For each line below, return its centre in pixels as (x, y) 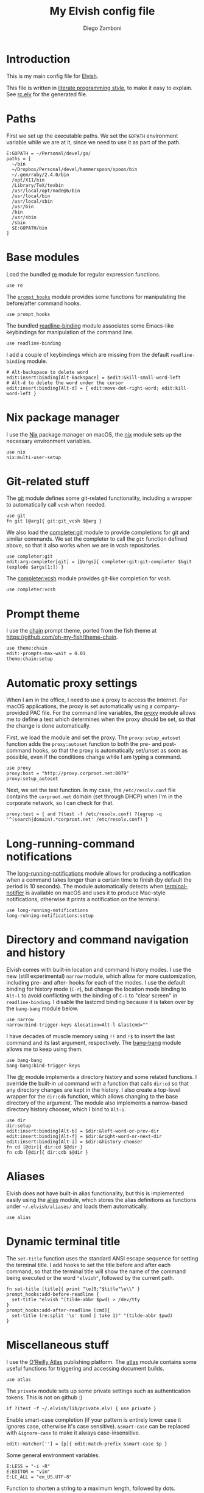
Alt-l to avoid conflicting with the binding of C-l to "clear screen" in (92, 996)
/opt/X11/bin (28, 180)
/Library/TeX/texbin (38, 185)
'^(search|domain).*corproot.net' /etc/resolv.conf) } (77, 820)
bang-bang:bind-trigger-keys (43, 1066)
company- (167, 706)
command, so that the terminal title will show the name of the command (96, 1271)
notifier (15, 893)
